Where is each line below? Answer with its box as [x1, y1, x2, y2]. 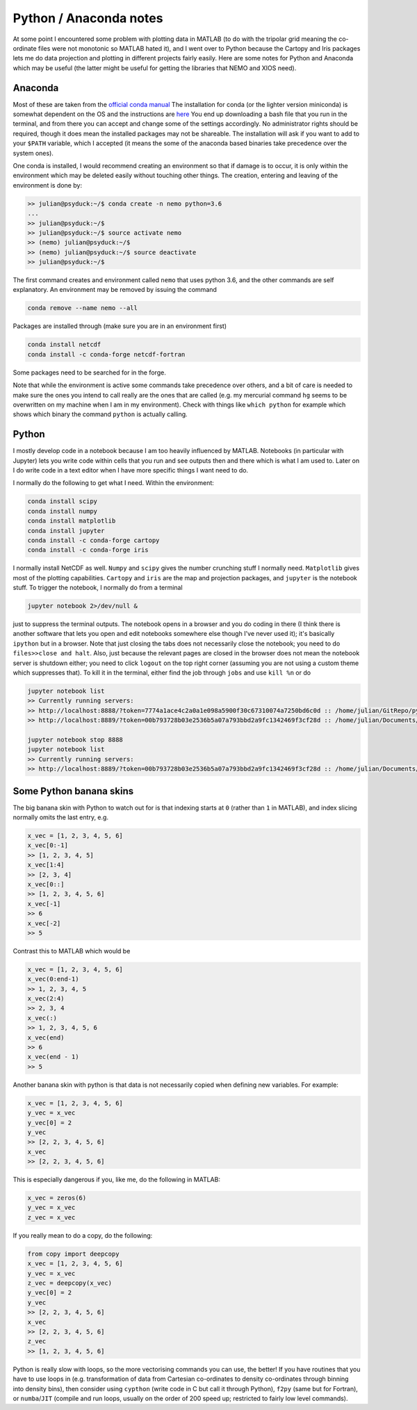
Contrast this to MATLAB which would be [13, 946, 131, 955]
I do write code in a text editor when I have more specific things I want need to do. [13, 466, 249, 475]
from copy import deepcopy [27, 1249, 120, 1258]
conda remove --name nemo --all [27, 304, 138, 312]
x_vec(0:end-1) [27, 975, 79, 983]
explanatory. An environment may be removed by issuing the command [13, 286, 217, 294]
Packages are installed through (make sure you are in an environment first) [13, 322, 227, 330]
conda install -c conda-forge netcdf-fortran [27, 350, 186, 358]
